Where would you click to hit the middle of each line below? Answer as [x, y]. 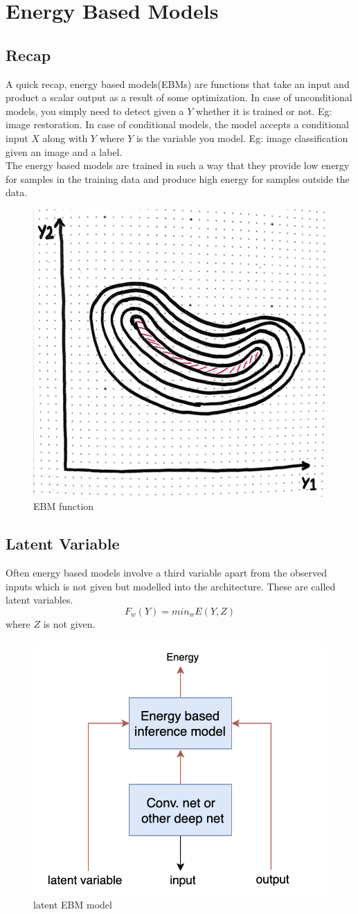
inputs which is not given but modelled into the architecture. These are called [171, 586]
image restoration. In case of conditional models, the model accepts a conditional [177, 124]
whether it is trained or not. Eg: [264, 111]
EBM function [64, 506]
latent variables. [39, 600]
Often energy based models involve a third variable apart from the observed [167, 573]
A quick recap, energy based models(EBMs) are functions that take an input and [178, 84]
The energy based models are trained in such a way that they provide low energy [178, 165]
